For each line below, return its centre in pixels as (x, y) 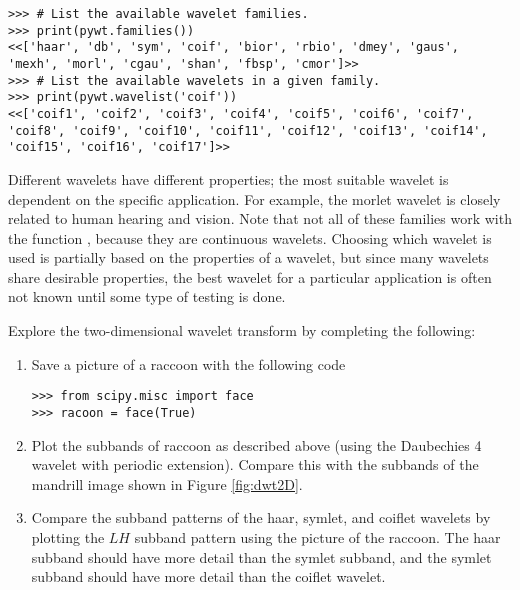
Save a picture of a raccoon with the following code (188, 363)
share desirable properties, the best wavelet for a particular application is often (250, 276)
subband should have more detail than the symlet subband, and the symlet (261, 556)
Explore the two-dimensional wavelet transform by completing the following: (242, 330)
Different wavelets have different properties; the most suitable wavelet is (228, 178)
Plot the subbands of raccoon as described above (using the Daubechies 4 (256, 444)
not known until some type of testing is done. (147, 296)
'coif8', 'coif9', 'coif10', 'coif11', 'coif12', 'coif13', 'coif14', (248, 130)
